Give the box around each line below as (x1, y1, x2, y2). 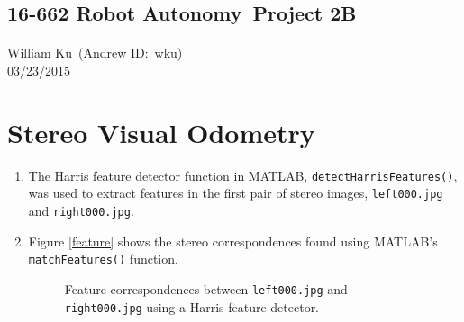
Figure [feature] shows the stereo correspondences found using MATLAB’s (28, 231, 438, 250)
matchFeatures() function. (28, 249, 178, 268)
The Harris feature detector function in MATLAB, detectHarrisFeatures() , (28, 165, 458, 184)
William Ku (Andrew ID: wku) (7, 43, 183, 62)
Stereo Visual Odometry (7, 113, 315, 150)
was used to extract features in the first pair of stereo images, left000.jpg (28, 183, 443, 202)
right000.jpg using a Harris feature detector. (64, 297, 320, 316)
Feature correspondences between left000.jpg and (64, 279, 348, 298)
